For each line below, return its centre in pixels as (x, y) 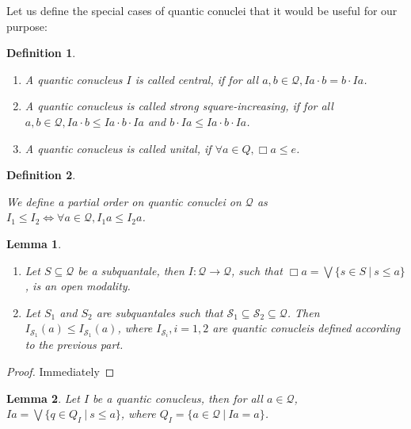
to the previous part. (74, 345)
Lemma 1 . (34, 243)
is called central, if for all (197, 79)
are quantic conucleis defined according (306, 328)
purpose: (27, 26)
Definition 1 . (41, 53)
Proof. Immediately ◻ (61, 371)
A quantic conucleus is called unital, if (118, 148)
